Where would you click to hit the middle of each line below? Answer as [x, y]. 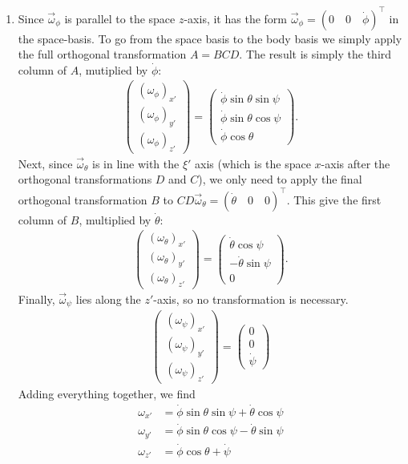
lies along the [108, 299]
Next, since [45, 163]
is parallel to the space [120, 18]
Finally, [36, 299]
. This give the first [334, 199]
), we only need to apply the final [280, 179]
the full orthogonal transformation [102, 54]
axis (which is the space [253, 163]
